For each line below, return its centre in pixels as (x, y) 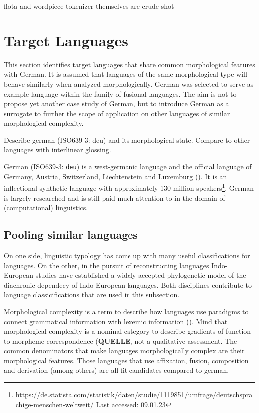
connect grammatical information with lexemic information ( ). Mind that (116, 321)
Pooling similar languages (71, 234)
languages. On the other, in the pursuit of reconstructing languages (107, 265)
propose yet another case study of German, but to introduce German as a (117, 104)
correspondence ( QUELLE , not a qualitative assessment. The (142, 340)
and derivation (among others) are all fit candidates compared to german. (117, 370)
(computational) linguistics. (46, 207)
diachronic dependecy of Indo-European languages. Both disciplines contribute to (128, 284)
